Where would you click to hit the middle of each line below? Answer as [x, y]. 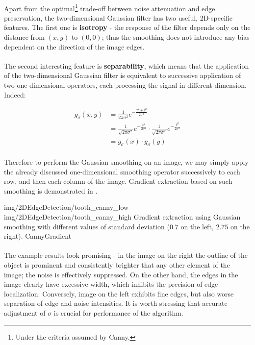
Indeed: [15, 94]
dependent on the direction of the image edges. [74, 46]
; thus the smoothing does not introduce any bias [176, 37]
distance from [24, 37]
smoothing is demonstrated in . [51, 190]
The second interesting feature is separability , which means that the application [127, 65]
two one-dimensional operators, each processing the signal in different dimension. [125, 85]
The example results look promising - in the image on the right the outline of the [126, 255]
